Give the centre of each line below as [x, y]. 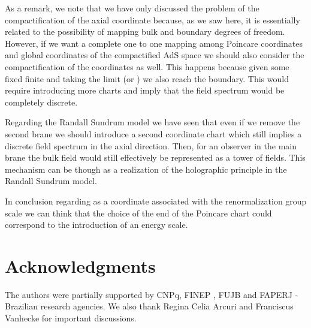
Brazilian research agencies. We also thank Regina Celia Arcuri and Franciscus [149, 306]
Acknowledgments [80, 265]
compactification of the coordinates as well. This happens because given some [147, 66]
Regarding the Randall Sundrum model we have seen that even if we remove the [153, 122]
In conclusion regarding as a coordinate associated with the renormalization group [156, 201]
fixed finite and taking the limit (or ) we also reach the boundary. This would [147, 78]
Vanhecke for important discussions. [71, 318]
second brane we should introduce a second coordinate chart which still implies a [153, 133]
